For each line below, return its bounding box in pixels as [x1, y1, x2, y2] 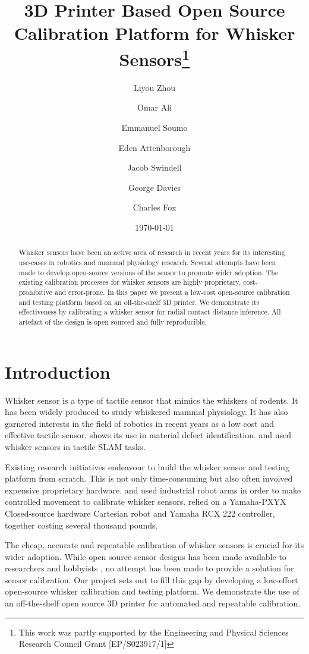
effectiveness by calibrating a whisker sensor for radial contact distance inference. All [18, 307, 281, 317]
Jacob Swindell [127, 161, 182, 174]
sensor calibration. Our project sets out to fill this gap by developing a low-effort [5, 573, 298, 586]
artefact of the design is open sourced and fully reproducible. [18, 316, 207, 326]
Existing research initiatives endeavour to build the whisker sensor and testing [5, 460, 289, 473]
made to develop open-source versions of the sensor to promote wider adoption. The [18, 267, 279, 277]
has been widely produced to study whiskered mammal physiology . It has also [5, 405, 288, 418]
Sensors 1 [119, 44, 190, 71]
